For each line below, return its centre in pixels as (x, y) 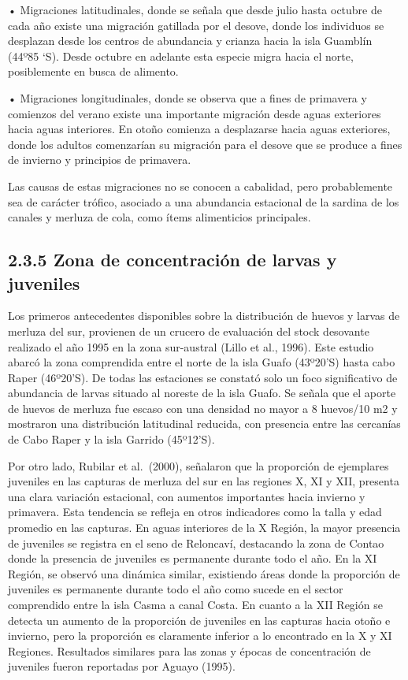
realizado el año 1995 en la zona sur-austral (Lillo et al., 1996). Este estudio (191, 346)
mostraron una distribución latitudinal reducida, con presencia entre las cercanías (204, 424)
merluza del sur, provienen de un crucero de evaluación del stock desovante (189, 331)
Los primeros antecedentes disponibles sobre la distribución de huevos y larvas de (204, 316)
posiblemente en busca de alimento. (93, 71)
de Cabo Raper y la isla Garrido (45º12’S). (111, 439)
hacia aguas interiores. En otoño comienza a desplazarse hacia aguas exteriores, (199, 129)
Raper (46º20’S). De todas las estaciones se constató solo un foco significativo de (203, 377)
